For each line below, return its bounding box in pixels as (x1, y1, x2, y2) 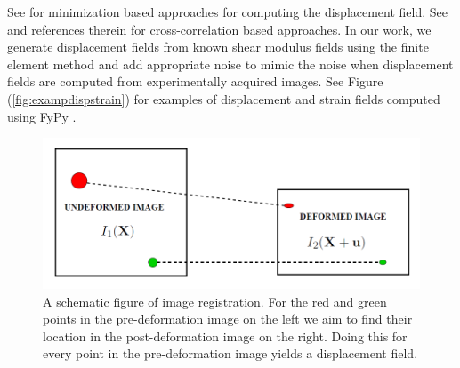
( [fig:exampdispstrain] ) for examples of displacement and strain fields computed (7, 89, 440, 108)
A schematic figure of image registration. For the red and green (43, 292, 387, 310)
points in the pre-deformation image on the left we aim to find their (43, 309, 413, 328)
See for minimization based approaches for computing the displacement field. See (7, 3, 448, 20)
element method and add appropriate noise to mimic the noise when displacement (7, 54, 454, 73)
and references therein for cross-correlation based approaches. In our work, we (7, 20, 432, 38)
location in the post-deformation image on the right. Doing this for (43, 326, 408, 345)
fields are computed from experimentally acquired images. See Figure (7, 72, 383, 91)
